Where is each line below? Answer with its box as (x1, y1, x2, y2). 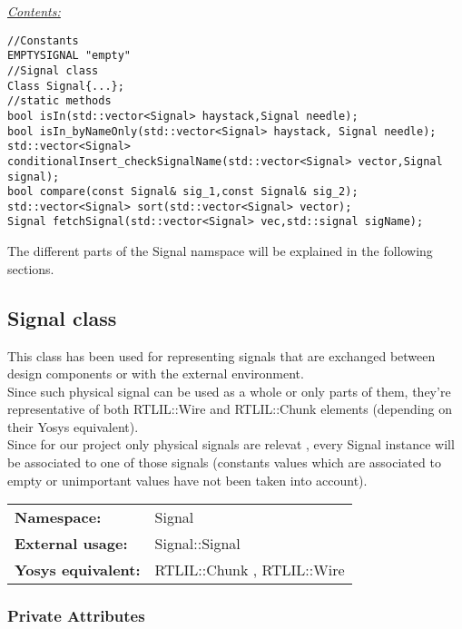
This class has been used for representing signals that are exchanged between (7, 346, 436, 365)
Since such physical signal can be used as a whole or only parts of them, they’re (7, 381, 451, 400)
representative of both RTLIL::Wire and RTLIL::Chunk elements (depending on (7, 399, 452, 418)
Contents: (7, 2, 61, 20)
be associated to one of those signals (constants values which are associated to (7, 453, 441, 472)
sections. (7, 259, 54, 278)
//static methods (7, 94, 112, 108)
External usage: (15, 533, 128, 555)
